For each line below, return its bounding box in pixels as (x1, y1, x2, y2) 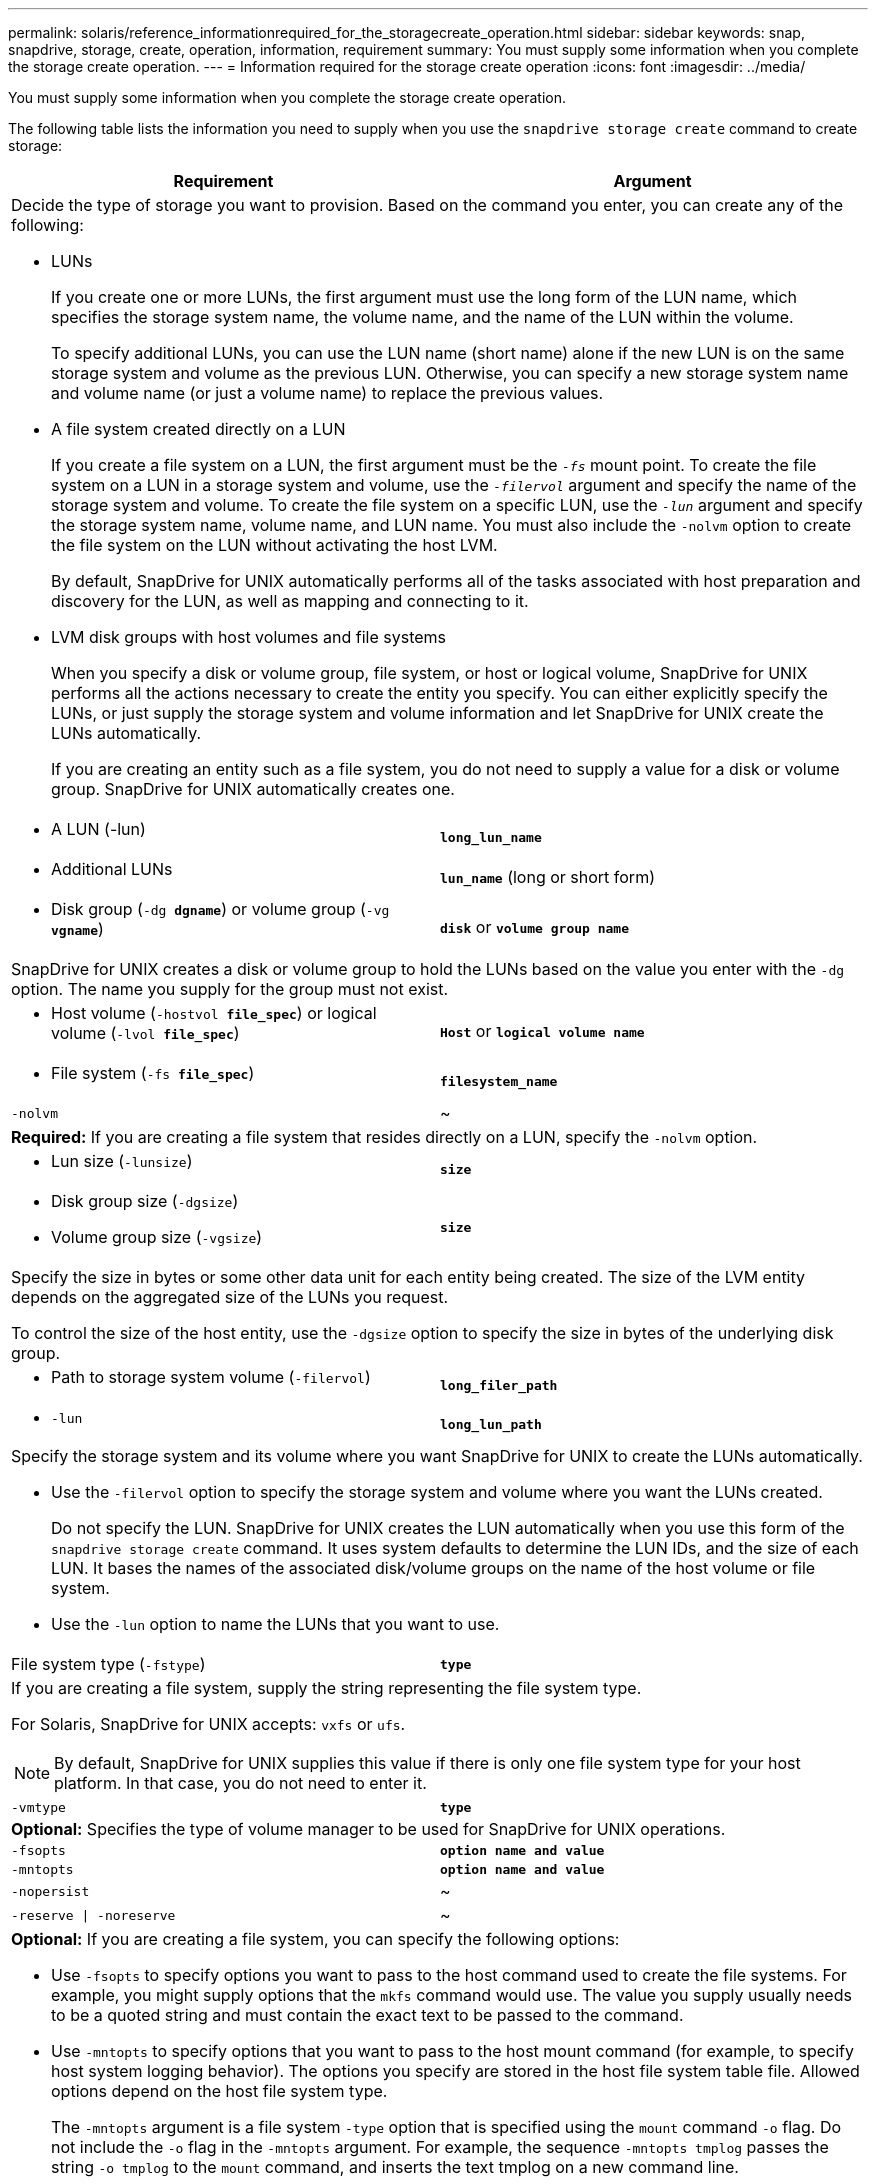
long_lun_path (440, 1417, 542, 1432)
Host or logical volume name (440, 1021, 645, 1041)
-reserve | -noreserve (11, 1907, 176, 1923)
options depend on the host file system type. (51, 2081, 388, 2101)
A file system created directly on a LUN (51, 419, 346, 439)
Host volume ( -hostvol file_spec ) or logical (51, 1003, 377, 1023)
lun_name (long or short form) (440, 867, 655, 887)
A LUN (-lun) (51, 819, 146, 839)
